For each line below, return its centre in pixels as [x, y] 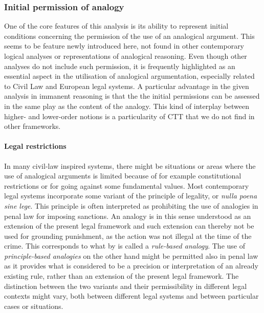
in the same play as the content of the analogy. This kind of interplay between [127, 106]
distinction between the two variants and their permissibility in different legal [126, 286]
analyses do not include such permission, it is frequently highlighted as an [120, 66]
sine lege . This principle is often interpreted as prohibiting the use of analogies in [131, 205]
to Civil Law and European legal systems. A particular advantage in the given [127, 86]
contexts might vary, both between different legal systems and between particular [131, 296]
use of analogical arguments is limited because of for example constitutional [123, 176]
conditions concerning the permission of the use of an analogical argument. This [129, 36]
